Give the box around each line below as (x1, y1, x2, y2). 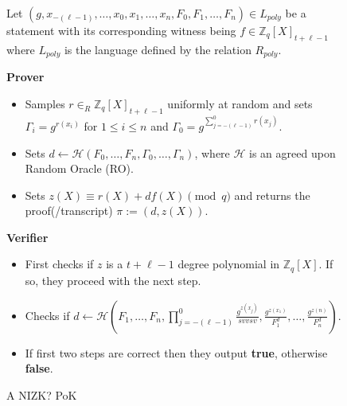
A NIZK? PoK (6, 386, 77, 403)
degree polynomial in (177, 256, 280, 272)
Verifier (6, 228, 49, 245)
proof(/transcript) (25, 202, 113, 219)
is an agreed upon (249, 144, 336, 161)
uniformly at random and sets (167, 95, 313, 111)
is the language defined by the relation (64, 41, 251, 57)
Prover (6, 68, 45, 85)
